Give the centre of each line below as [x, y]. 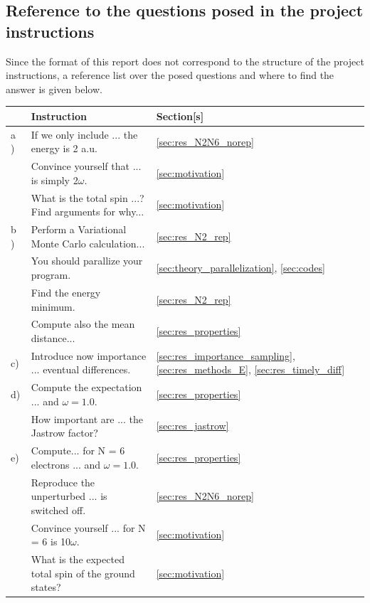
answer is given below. [54, 89]
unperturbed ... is [69, 496]
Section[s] [180, 116]
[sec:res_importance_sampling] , [226, 355]
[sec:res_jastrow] [192, 426]
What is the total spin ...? [88, 197]
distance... [53, 337]
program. [51, 275]
